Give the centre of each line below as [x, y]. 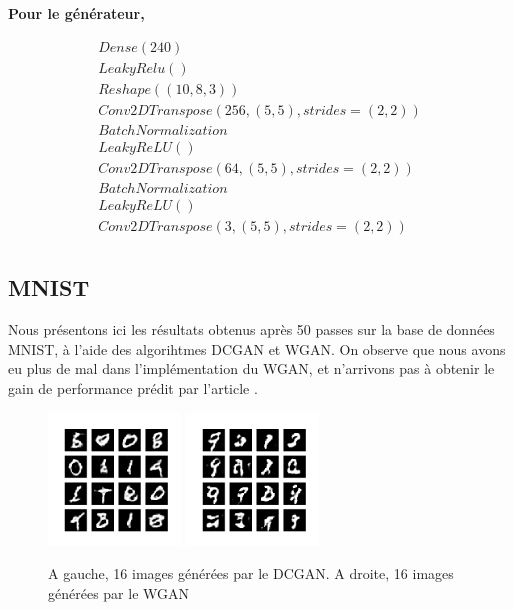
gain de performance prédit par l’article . [133, 387]
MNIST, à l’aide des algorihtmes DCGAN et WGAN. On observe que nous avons [257, 348]
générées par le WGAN [119, 593]
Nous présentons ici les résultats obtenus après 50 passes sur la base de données [251, 329]
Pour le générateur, [76, 13]
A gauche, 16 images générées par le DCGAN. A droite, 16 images [251, 573]
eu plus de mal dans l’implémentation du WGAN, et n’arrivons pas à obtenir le [251, 368]
